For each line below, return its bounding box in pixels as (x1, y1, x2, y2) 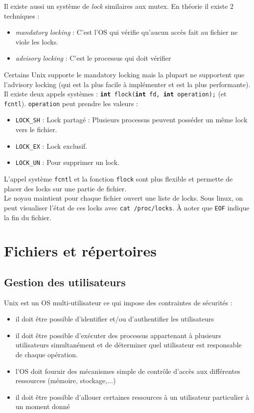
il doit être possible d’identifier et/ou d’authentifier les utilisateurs (15, 314, 214, 324)
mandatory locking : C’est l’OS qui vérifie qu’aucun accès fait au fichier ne (15, 27, 238, 37)
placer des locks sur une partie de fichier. (4, 183, 127, 193)
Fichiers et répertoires (4, 241, 157, 261)
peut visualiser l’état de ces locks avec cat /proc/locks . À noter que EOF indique (4, 202, 250, 212)
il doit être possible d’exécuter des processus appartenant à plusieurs (15, 330, 221, 340)
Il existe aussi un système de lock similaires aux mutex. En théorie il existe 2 (4, 1, 234, 11)
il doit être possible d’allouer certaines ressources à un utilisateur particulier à (15, 391, 250, 402)
